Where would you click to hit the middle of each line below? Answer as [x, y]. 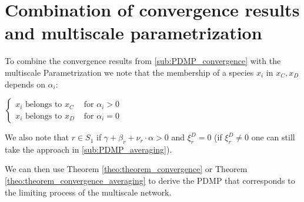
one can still [273, 137]
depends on [25, 84]
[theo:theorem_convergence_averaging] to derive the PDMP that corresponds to [150, 181]
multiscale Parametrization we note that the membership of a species [129, 72]
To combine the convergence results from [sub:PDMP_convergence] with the [143, 61]
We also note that [37, 137]
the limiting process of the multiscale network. [88, 192]
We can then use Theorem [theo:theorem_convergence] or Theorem [126, 169]
